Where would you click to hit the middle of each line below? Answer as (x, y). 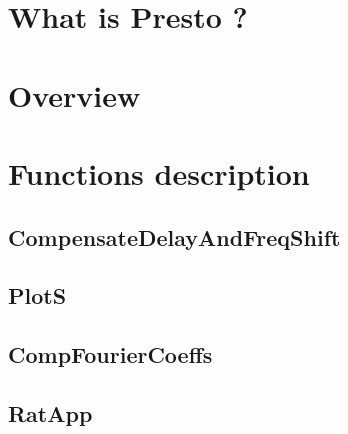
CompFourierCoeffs (110, 354)
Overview (74, 94)
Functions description (159, 172)
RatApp (50, 412)
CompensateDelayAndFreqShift (174, 236)
